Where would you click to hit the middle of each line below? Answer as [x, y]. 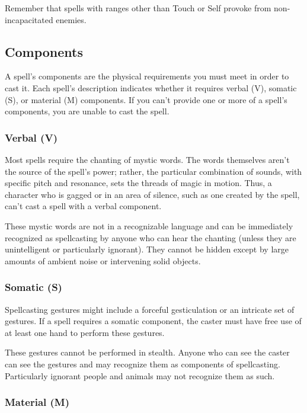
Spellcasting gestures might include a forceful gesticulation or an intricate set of [150, 309]
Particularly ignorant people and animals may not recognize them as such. [140, 375]
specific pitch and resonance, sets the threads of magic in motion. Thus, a [138, 183]
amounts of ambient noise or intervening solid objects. [103, 260]
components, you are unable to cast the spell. [87, 111]
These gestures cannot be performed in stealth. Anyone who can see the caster [147, 352]
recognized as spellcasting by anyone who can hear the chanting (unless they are [151, 237]
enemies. [71, 19]
